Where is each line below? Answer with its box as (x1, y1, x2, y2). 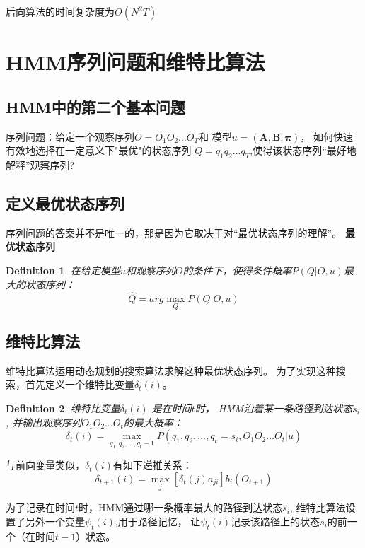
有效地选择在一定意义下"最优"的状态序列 (6, 143, 192, 158)
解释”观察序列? (6, 157, 75, 172)
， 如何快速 (300, 129, 354, 144)
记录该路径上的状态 (231, 513, 320, 528)
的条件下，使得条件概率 (182, 262, 292, 277)
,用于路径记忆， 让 (115, 513, 201, 528)
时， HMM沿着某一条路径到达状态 (195, 400, 353, 415)
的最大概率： (123, 414, 183, 429)
